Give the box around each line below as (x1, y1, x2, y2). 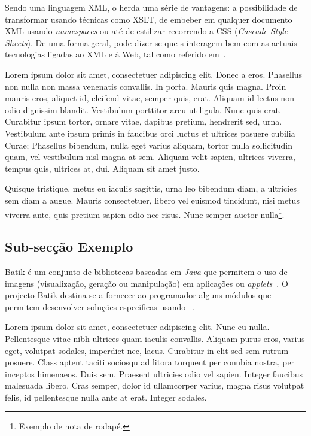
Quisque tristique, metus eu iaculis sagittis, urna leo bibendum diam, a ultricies (5, 182, 297, 195)
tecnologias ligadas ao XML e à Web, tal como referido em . (5, 48, 226, 60)
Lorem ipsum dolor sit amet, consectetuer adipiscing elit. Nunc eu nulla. (5, 320, 270, 333)
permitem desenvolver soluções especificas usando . (5, 300, 195, 313)
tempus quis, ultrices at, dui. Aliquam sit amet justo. (5, 162, 200, 174)
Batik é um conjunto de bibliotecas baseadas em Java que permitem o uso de (5, 265, 288, 277)
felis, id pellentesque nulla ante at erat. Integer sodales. (5, 390, 207, 403)
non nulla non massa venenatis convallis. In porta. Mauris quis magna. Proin (5, 80, 286, 92)
